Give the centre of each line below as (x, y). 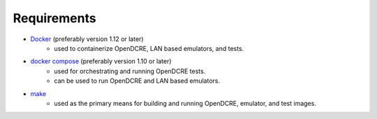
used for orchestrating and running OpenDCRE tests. (130, 71)
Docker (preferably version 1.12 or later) (87, 39)
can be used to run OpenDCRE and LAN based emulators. (137, 81)
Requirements (55, 18)
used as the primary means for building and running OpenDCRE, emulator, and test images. (185, 103)
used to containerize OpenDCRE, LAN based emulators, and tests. (149, 48)
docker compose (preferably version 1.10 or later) (101, 61)
